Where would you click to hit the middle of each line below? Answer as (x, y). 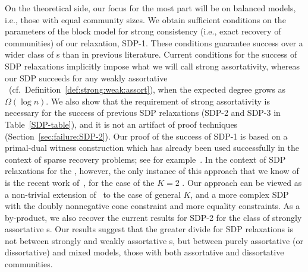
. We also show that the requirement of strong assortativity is (158, 101)
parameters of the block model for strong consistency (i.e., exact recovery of (143, 31)
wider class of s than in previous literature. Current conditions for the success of (151, 54)
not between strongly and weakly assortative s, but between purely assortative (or (154, 240)
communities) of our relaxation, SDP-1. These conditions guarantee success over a (154, 42)
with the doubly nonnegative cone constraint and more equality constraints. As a (153, 206)
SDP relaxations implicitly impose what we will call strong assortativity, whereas (153, 66)
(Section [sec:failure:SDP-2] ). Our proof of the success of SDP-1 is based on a (146, 136)
